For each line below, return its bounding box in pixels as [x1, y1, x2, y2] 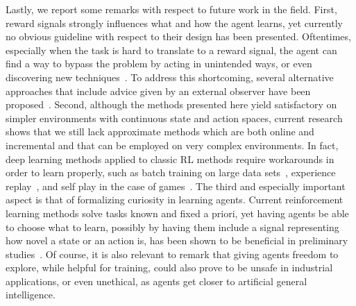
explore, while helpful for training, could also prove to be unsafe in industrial [6, 260, 333, 275]
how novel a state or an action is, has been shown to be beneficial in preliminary [6, 233, 348, 248]
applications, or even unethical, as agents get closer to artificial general [6, 273, 307, 288]
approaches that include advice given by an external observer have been [6, 83, 311, 98]
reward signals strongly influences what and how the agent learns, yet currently [6, 15, 343, 30]
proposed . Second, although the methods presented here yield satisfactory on [6, 97, 337, 112]
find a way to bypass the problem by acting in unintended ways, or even [6, 56, 312, 71]
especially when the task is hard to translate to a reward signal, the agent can [6, 42, 337, 57]
